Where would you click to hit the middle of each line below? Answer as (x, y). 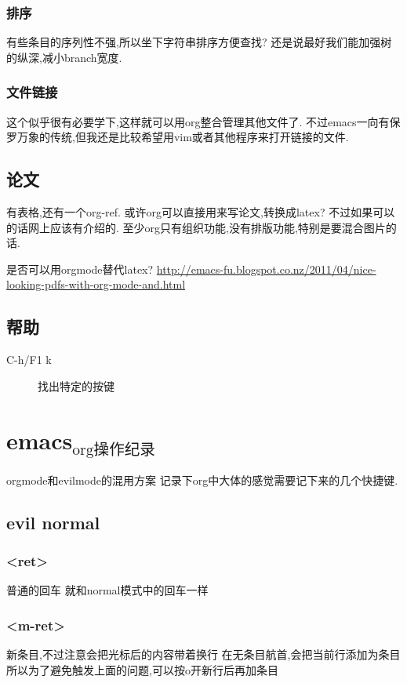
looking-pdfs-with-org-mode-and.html (96, 284)
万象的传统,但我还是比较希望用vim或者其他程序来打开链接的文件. (183, 137)
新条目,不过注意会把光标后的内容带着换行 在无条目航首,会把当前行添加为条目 (203, 654)
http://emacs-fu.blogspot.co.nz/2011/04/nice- (266, 269)
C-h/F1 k (29, 360)
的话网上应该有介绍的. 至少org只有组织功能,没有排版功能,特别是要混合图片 (196, 227)
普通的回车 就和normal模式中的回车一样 (107, 590)
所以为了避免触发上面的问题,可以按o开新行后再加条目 (142, 669)
